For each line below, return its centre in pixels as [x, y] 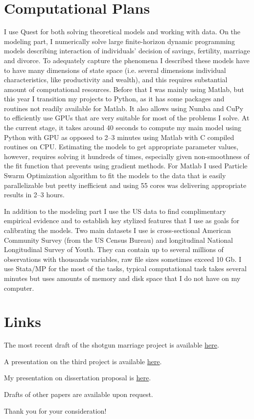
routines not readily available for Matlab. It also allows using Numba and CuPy [124, 108]
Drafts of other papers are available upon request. [79, 394]
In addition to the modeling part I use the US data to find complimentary [115, 211]
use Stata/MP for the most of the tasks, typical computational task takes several [125, 268]
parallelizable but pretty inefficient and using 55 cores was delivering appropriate [125, 185]
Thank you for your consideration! [55, 410]
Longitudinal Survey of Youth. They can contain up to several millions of [114, 249]
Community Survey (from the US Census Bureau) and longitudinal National [118, 240]
